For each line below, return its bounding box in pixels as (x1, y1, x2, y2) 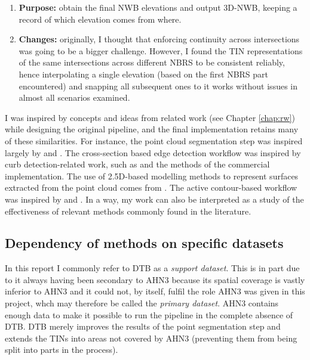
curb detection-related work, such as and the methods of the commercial (5, 158, 270, 170)
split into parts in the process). (5, 343, 118, 356)
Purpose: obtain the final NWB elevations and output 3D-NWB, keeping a (19, 1, 297, 13)
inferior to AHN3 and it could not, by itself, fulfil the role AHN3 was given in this (5, 285, 305, 297)
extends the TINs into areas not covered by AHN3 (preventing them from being (5, 331, 297, 344)
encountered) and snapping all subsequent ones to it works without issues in (19, 79, 297, 92)
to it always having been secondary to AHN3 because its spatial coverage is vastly (5, 273, 305, 285)
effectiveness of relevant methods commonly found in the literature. (5, 204, 251, 217)
